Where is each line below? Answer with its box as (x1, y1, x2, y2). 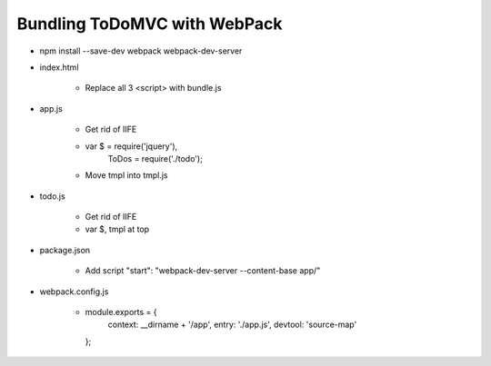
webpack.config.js (39, 286, 109, 297)
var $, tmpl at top (85, 223, 150, 235)
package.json (39, 244, 91, 255)
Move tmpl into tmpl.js (85, 170, 168, 181)
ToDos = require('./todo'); (107, 153, 204, 163)
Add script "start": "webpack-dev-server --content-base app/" (85, 265, 321, 276)
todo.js (39, 191, 65, 202)
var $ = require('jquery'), (85, 141, 178, 152)
